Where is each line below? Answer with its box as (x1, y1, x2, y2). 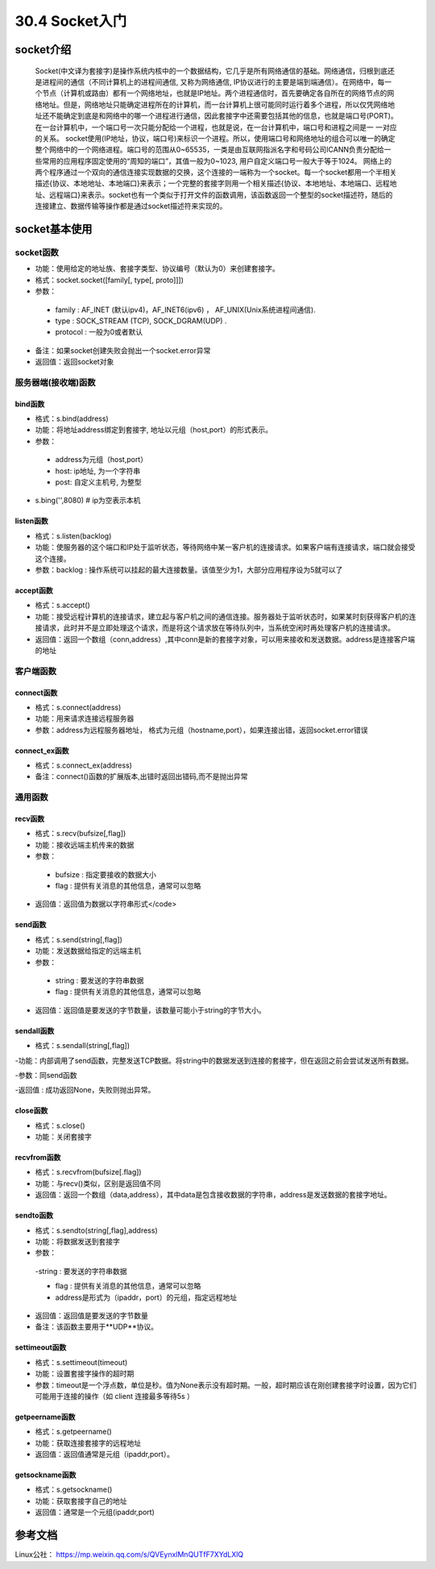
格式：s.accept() (35, 601, 90, 610)
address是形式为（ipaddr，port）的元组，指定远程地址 (55, 1292, 238, 1302)
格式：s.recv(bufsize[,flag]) (35, 829, 126, 839)
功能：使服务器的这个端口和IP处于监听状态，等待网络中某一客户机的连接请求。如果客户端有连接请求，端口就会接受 (35, 543, 416, 552)
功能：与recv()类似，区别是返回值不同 (35, 1178, 161, 1188)
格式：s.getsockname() (35, 1484, 113, 1495)
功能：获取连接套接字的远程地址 (35, 1438, 141, 1447)
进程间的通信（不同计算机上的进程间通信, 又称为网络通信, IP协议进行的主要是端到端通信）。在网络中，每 (41, 77, 385, 86)
